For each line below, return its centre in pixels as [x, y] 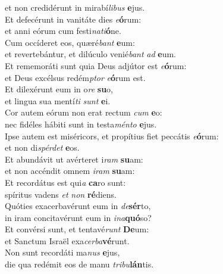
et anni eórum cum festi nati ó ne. [63, 31]
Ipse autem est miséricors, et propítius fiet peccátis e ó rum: [112, 136]
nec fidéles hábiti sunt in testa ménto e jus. [81, 124]
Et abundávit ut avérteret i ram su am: [74, 159]
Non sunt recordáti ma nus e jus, [62, 252]
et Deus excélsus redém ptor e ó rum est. [75, 77]
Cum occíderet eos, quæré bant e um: [70, 42]
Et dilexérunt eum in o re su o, [59, 89]
